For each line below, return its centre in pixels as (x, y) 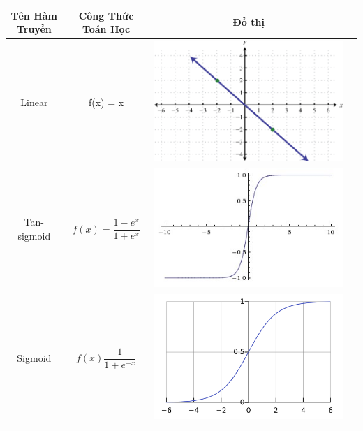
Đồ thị (249, 22)
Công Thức (106, 15)
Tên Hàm (34, 15)
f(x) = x (106, 102)
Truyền (34, 29)
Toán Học (106, 29)
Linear (34, 102)
